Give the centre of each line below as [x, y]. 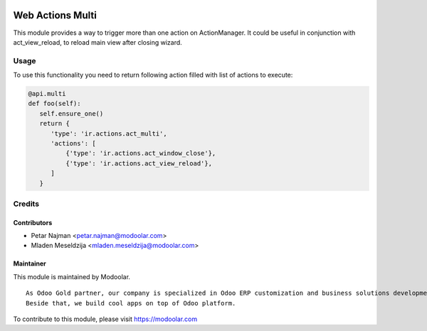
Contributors [33, 222]
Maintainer [30, 264]
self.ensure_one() [72, 113]
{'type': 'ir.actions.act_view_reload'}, [139, 163]
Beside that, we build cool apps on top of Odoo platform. [131, 303]
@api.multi [47, 94]
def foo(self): [54, 104]
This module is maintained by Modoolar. [72, 276]
